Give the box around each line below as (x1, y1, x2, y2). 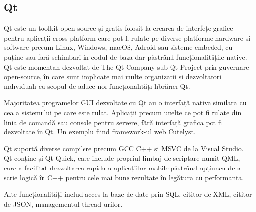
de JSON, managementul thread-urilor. (4, 198, 123, 209)
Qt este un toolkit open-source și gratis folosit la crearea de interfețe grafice (4, 23, 233, 33)
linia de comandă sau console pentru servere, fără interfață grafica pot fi (4, 117, 222, 127)
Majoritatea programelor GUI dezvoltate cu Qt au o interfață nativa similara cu (4, 97, 247, 108)
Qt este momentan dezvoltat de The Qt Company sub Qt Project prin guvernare (4, 61, 249, 72)
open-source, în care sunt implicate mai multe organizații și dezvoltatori (4, 71, 222, 82)
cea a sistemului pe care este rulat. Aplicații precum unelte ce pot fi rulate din (4, 107, 242, 117)
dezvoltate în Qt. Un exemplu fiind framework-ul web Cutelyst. (4, 127, 196, 137)
